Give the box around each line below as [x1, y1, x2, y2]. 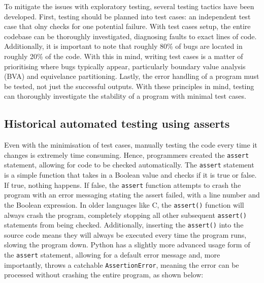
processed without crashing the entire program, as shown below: [4, 269, 204, 280]
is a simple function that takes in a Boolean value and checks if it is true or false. [4, 169, 257, 180]
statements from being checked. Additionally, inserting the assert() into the [4, 219, 244, 230]
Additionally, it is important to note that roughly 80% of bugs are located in [4, 41, 243, 51]
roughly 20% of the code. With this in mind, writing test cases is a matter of [4, 50, 243, 61]
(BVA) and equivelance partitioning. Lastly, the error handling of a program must [4, 71, 259, 81]
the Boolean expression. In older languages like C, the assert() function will [4, 199, 244, 210]
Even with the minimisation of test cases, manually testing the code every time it [4, 139, 257, 150]
